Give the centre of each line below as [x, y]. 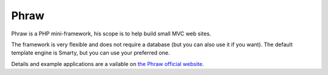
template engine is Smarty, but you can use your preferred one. [91, 53]
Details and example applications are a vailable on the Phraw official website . [108, 64]
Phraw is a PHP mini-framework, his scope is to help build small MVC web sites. [111, 34]
